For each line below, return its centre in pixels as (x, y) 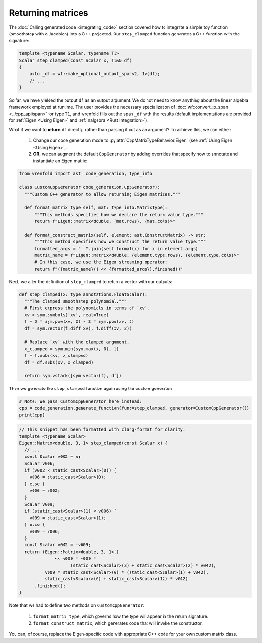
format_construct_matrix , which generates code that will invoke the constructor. (118, 623)
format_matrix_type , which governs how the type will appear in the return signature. (121, 616)
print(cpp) (32, 415)
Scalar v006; (40, 463)
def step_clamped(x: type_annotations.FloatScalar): (83, 294)
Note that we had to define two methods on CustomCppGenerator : (77, 605)
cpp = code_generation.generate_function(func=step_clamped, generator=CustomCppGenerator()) (134, 408)
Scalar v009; (40, 504)
